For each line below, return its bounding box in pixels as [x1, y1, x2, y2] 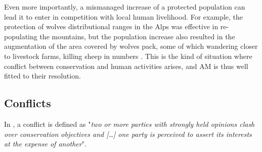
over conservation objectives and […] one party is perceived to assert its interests [4, 128, 252, 139]
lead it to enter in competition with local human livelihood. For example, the [4, 11, 243, 22]
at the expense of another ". [4, 138, 86, 149]
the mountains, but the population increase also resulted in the [39, 31, 235, 41]
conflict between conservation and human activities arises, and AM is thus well [4, 60, 248, 71]
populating [4, 31, 37, 41]
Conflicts [4, 95, 51, 111]
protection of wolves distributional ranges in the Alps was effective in [4, 21, 219, 32]
